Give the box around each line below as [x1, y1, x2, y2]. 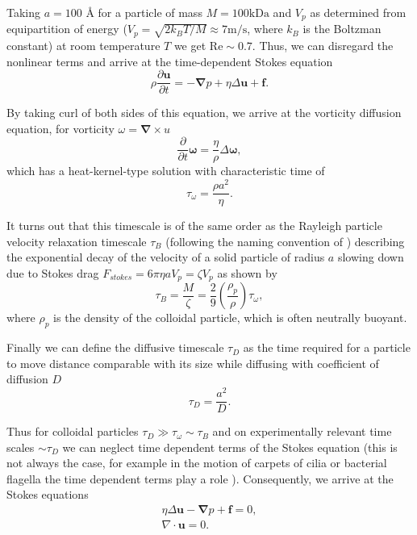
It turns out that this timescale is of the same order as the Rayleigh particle [6, 217, 382, 234]
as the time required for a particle [243, 339, 411, 356]
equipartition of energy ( [6, 20, 127, 37]
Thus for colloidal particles [6, 423, 139, 440]
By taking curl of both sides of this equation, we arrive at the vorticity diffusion [6, 104, 402, 121]
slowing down [337, 249, 404, 265]
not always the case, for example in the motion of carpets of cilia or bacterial [6, 454, 387, 471]
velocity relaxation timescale [6, 232, 147, 249]
